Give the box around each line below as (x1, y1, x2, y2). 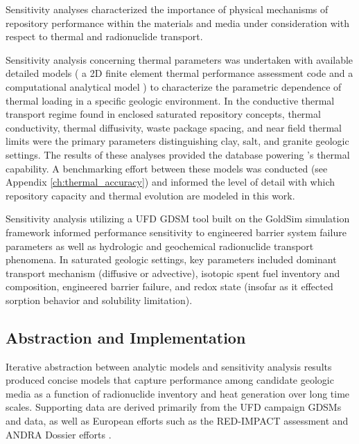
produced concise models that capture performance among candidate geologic (6, 373, 334, 387)
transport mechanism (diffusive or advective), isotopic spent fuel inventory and (6, 265, 340, 280)
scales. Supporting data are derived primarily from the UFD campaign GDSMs (6, 400, 342, 414)
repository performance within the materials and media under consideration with (6, 15, 349, 30)
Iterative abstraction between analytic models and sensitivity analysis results (6, 359, 332, 373)
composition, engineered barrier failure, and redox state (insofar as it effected (6, 279, 333, 294)
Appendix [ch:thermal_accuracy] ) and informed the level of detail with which (6, 175, 335, 189)
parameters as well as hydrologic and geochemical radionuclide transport (6, 238, 314, 253)
